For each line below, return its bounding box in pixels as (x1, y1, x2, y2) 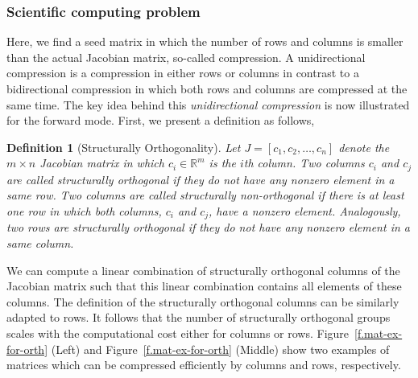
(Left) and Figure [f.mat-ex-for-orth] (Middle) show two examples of (51, 340, 390, 357)
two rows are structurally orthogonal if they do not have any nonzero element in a (6, 219, 410, 236)
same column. (6, 235, 74, 252)
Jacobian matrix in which (39, 154, 164, 171)
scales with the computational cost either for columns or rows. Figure (6, 325, 350, 342)
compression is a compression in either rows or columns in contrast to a (6, 64, 359, 81)
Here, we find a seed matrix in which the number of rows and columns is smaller (6, 33, 404, 50)
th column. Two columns (243, 154, 365, 171)
